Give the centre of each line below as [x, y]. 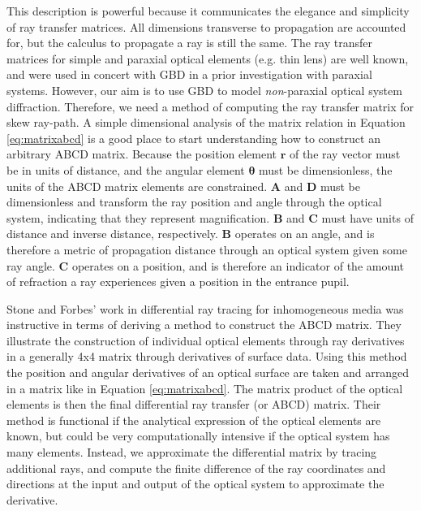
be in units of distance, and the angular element [126, 169]
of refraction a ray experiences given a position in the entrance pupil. [178, 281]
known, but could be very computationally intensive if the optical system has [198, 436]
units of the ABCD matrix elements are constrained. [137, 186]
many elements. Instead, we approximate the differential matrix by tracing [192, 452]
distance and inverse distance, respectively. [112, 234]
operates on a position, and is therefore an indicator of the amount [238, 265]
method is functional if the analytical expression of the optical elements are [194, 420]
